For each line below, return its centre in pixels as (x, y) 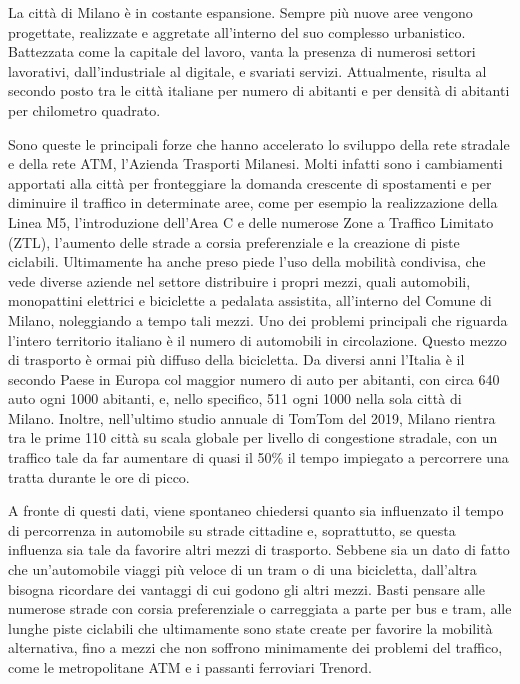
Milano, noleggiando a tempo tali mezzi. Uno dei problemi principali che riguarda (258, 319)
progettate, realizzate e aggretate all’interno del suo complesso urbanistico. (237, 31)
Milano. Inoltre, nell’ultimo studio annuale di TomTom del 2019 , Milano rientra (252, 417)
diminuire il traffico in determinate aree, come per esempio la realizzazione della (253, 202)
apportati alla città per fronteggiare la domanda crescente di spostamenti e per (250, 182)
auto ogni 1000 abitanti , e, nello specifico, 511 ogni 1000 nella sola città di (235, 398)
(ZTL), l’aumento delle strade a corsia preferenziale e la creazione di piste (234, 241)
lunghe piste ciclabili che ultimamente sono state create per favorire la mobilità (250, 627)
